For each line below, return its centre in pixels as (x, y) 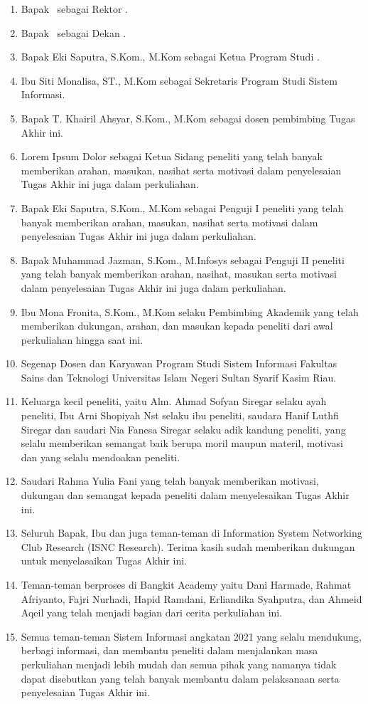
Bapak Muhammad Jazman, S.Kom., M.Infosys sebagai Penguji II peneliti (183, 259)
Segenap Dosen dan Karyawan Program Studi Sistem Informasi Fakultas (179, 363)
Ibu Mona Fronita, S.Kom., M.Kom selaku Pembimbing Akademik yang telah (190, 311)
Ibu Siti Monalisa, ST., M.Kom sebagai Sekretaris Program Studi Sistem (179, 80)
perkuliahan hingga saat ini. (82, 339)
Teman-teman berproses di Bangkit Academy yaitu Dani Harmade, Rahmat (186, 584)
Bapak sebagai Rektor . (75, 9)
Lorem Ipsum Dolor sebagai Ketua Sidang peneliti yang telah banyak (172, 156)
